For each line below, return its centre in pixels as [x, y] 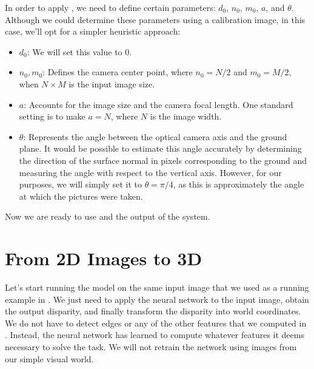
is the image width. [186, 116]
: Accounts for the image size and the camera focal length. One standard [159, 104]
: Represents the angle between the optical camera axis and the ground [155, 136]
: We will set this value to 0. [79, 51]
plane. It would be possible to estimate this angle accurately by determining [160, 148]
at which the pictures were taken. [81, 196]
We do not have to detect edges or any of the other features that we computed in [156, 323]
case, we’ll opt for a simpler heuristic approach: [93, 31]
